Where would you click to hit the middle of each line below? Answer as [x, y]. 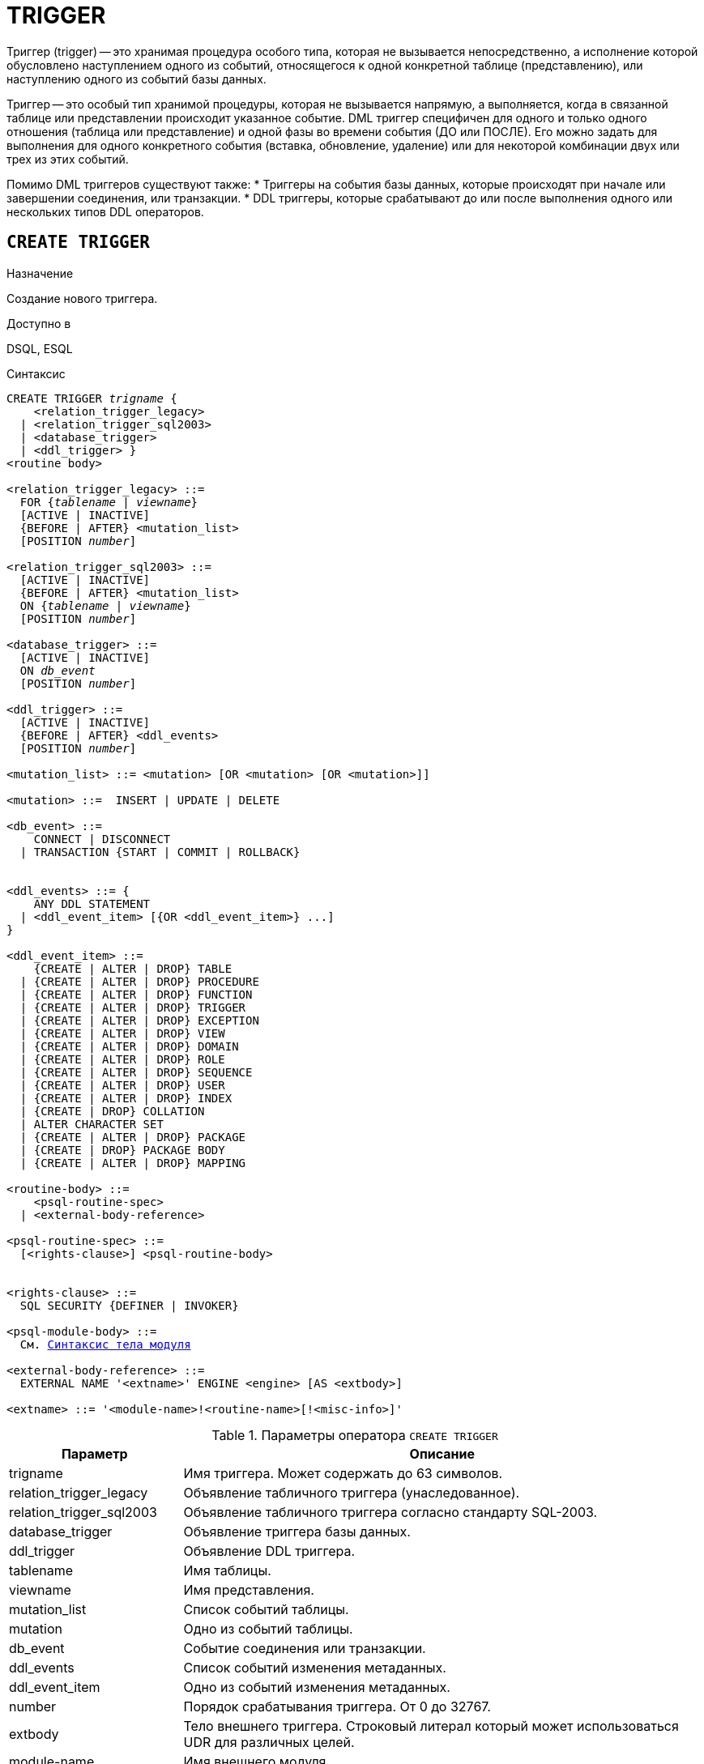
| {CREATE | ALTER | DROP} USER [122, 1085]
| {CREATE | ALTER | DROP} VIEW [122, 1033]
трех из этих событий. [68, 159]
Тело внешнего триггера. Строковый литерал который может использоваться [431, 1726]
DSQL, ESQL [40, 348]
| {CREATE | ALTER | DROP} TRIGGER [133, 1007]
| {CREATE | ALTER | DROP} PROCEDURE [139, 981]
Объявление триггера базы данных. [297, 1531]
